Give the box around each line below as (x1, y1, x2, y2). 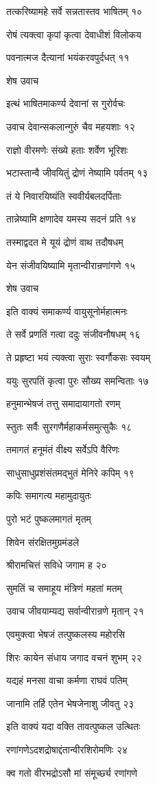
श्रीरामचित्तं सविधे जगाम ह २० (6, 558, 107, 572)
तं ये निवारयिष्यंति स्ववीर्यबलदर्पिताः (6, 188, 122, 203)
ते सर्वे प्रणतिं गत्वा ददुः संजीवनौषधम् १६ (6, 327, 141, 341)
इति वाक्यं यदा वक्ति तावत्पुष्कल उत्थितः (6, 719, 141, 733)
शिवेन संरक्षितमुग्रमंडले (6, 534, 80, 549)
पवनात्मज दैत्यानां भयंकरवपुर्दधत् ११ (6, 50, 130, 65)
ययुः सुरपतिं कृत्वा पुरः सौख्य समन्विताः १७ (6, 373, 149, 387)
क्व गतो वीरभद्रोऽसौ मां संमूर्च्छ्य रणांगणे (6, 765, 138, 780)
